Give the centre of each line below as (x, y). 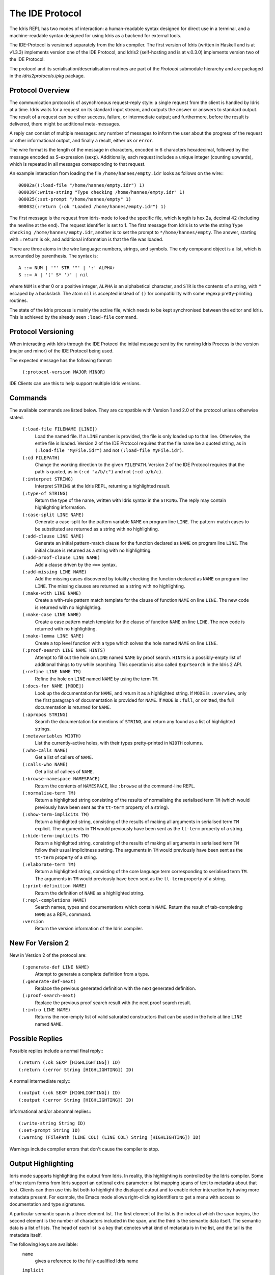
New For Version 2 (39, 943)
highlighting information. (61, 507)
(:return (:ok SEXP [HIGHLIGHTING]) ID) (70, 1063)
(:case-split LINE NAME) (53, 515)
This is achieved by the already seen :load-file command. (74, 317)
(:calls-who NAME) (45, 764)
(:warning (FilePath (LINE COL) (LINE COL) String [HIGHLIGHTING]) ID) (110, 1138)
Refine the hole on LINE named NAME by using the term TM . (97, 679)
